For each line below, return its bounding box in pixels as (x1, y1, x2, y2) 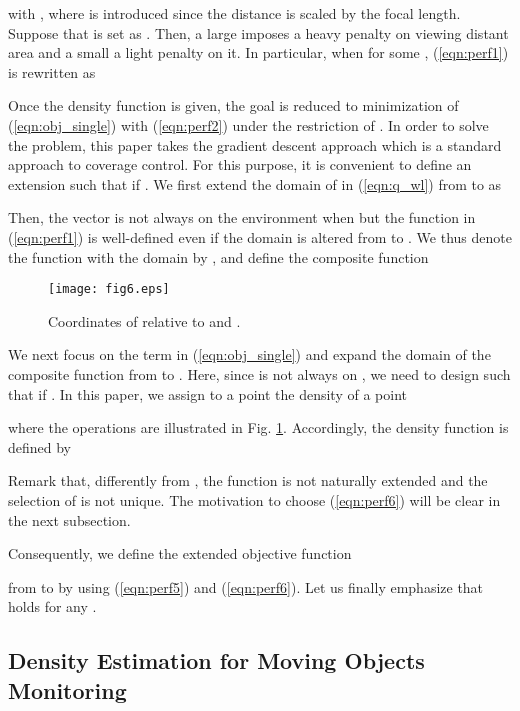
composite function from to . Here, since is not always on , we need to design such (8, 363, 511, 384)
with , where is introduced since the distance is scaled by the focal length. (8, 3, 461, 23)
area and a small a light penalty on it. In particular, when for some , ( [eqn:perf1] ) (8, 42, 509, 63)
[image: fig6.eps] (48, 282, 170, 297)
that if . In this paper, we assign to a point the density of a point (8, 383, 407, 404)
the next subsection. (8, 509, 131, 530)
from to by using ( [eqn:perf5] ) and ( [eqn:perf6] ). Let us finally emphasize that (8, 576, 484, 597)
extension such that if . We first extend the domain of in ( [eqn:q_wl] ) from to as (8, 173, 502, 194)
